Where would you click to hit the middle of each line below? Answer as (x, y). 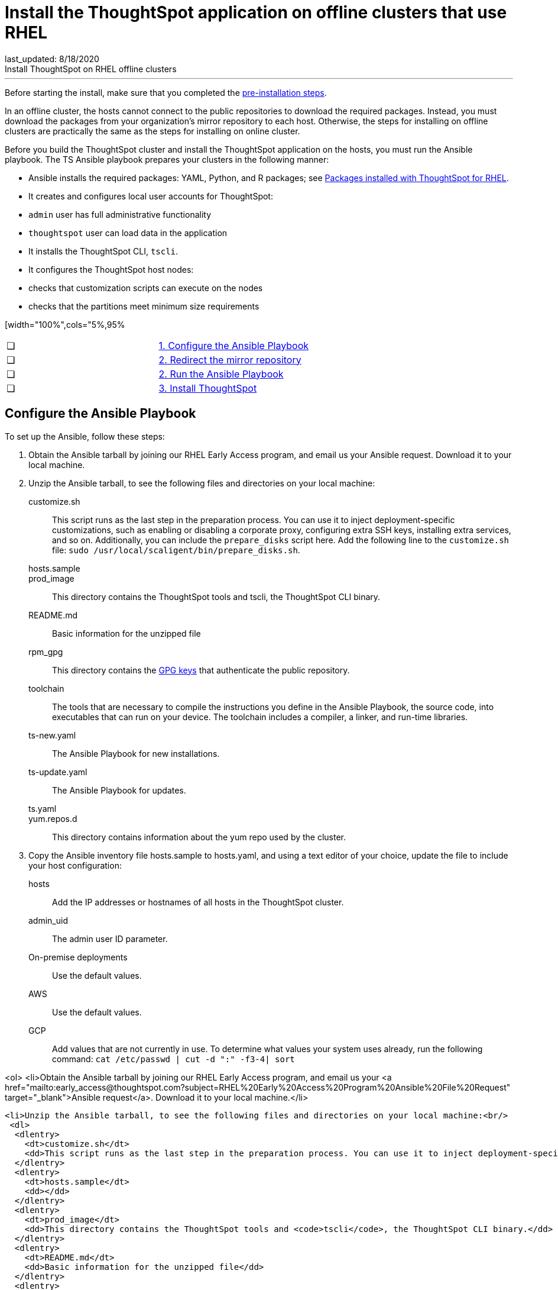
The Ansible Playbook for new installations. (136, 753)
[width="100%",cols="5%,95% (65, 324)
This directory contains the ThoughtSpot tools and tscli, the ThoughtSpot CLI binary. (216, 596)
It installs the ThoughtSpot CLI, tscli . (103, 251)
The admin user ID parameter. (110, 939)
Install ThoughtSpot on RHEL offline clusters (91, 69)
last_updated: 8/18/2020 (52, 59)
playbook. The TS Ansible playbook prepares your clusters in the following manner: (167, 159)
